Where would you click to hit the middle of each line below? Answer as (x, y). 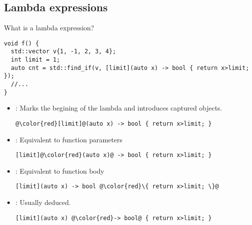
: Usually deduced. (43, 202)
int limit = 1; (35, 60)
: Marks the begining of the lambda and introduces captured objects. (119, 108)
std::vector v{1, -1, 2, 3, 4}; (64, 52)
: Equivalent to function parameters (69, 139)
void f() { (22, 43)
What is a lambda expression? (49, 28)
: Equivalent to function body (60, 170)
